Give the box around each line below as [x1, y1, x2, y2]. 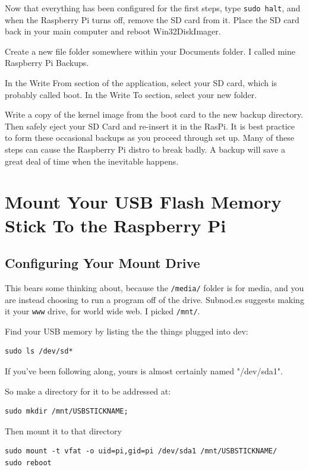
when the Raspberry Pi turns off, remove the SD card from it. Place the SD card [5, 13, 299, 26]
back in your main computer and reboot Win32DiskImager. [5, 25, 221, 37]
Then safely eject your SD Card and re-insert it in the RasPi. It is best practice [5, 119, 295, 132]
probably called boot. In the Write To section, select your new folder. [5, 88, 257, 100]
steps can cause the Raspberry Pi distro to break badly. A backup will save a [5, 143, 285, 155]
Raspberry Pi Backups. [5, 56, 89, 69]
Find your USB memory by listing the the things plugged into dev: [5, 324, 248, 337]
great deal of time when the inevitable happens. [5, 154, 179, 167]
